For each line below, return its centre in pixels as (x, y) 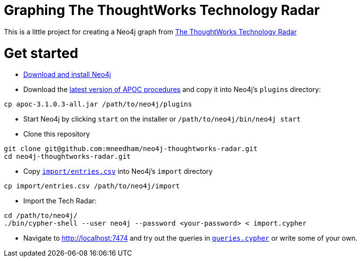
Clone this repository (57, 134)
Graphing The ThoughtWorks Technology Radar (162, 10)
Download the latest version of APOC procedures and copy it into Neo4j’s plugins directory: (172, 90)
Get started (41, 53)
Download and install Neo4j (67, 75)
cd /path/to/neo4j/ (41, 216)
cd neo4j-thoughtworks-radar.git (67, 157)
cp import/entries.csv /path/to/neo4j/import (92, 186)
